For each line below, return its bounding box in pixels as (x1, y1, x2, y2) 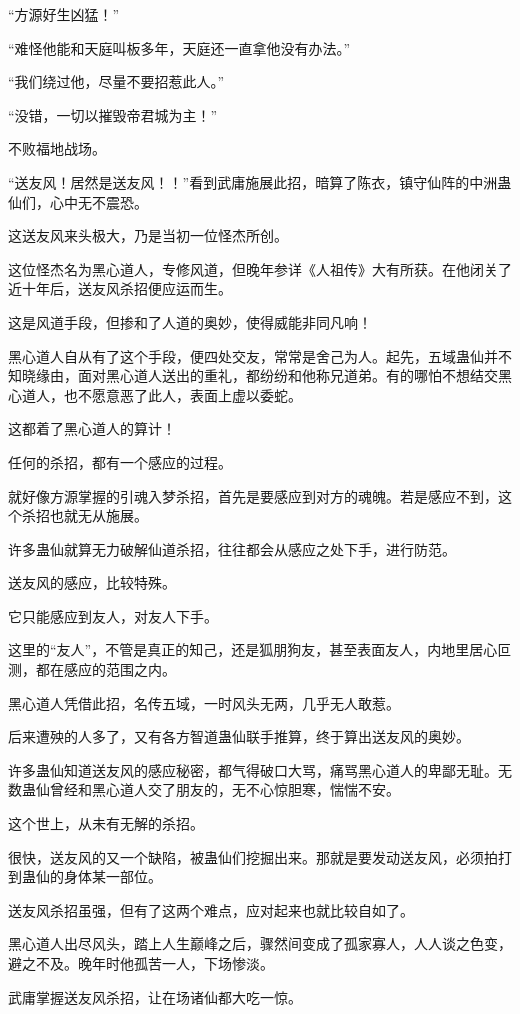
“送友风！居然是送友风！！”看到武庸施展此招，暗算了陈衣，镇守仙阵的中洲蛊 (8, 171, 512, 192)
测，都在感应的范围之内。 (8, 659, 176, 680)
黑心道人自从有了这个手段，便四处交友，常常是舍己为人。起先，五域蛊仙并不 (8, 345, 512, 366)
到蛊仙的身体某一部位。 (8, 866, 162, 887)
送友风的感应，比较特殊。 (8, 572, 176, 593)
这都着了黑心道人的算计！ (8, 418, 176, 439)
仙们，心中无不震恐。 (8, 191, 148, 212)
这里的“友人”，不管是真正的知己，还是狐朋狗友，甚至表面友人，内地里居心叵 (8, 639, 512, 660)
